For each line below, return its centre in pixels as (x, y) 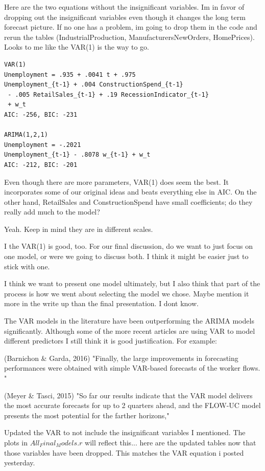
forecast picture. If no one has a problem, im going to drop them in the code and (131, 27)
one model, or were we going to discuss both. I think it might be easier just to (126, 256)
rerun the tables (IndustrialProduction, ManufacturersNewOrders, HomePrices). (129, 37)
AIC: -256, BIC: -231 (41, 114)
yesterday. (20, 463)
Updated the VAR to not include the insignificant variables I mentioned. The (125, 432)
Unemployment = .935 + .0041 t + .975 (70, 74)
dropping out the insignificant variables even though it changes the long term (125, 17)
